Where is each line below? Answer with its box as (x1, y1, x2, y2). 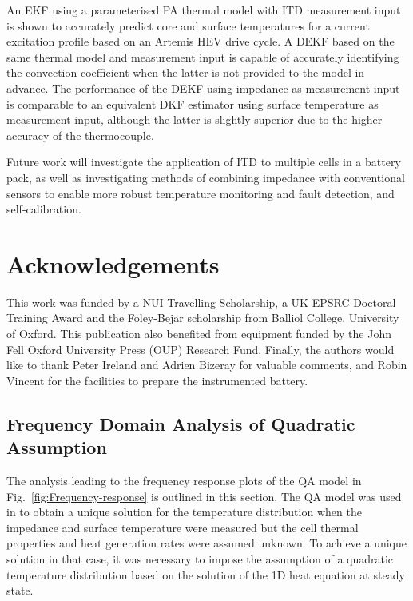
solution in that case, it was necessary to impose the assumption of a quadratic (6, 550, 394, 567)
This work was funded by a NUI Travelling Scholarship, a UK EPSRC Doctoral (6, 293, 396, 310)
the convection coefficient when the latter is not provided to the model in (6, 64, 365, 81)
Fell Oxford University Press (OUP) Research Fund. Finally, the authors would (6, 340, 395, 357)
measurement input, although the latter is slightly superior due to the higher (6, 111, 383, 128)
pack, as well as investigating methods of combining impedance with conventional (6, 169, 405, 185)
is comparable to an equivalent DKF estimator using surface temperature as (6, 95, 379, 112)
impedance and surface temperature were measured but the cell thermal (6, 519, 359, 535)
